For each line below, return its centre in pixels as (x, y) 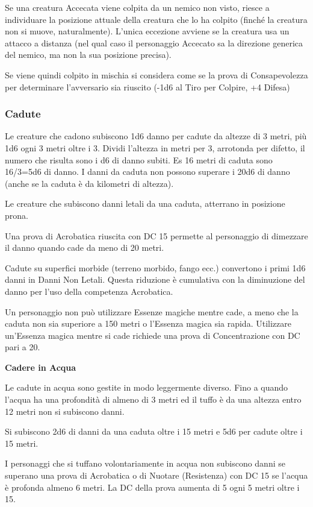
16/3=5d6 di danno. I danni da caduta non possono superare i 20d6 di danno (147, 172)
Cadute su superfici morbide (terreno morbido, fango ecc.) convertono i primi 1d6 (155, 267)
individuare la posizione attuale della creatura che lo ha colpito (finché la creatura (156, 19)
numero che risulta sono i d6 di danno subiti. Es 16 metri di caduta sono (139, 159)
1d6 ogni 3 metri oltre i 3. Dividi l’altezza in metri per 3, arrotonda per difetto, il (155, 147)
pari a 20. (23, 347)
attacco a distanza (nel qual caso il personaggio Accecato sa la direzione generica (154, 43)
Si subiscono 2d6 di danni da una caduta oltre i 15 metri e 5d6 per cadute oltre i (154, 431)
